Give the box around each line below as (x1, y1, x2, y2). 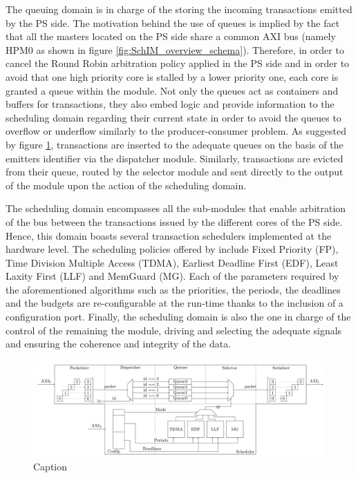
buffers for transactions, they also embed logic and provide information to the (6, 97, 335, 111)
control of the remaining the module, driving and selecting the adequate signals (6, 323, 342, 337)
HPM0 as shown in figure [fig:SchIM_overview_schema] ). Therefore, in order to (6, 42, 344, 57)
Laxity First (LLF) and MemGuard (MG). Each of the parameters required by (6, 269, 339, 283)
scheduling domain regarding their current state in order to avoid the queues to (6, 110, 341, 124)
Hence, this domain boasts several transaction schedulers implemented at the (6, 228, 332, 242)
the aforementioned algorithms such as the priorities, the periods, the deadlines (6, 282, 341, 296)
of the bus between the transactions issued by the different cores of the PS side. (6, 214, 343, 229)
